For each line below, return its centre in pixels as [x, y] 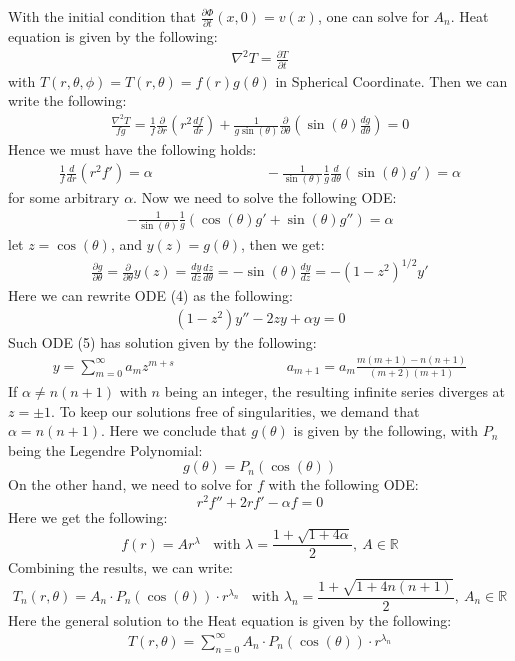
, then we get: [282, 243]
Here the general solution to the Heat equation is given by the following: [230, 619]
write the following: [67, 100]
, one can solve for [373, 16]
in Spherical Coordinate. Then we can [391, 80]
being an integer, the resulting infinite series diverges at [335, 390]
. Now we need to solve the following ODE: [265, 197]
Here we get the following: [88, 517]
